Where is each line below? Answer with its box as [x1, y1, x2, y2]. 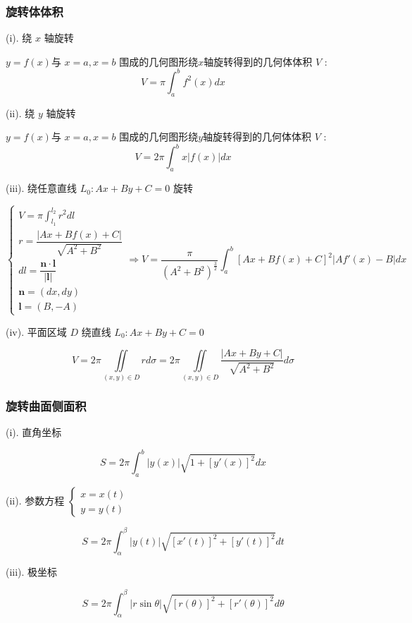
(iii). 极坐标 [6, 564, 58, 579]
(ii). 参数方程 [6, 493, 65, 508]
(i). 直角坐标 [6, 425, 62, 440]
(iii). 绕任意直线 [6, 181, 77, 195]
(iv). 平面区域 [6, 324, 67, 339]
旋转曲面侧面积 [6, 397, 87, 414]
